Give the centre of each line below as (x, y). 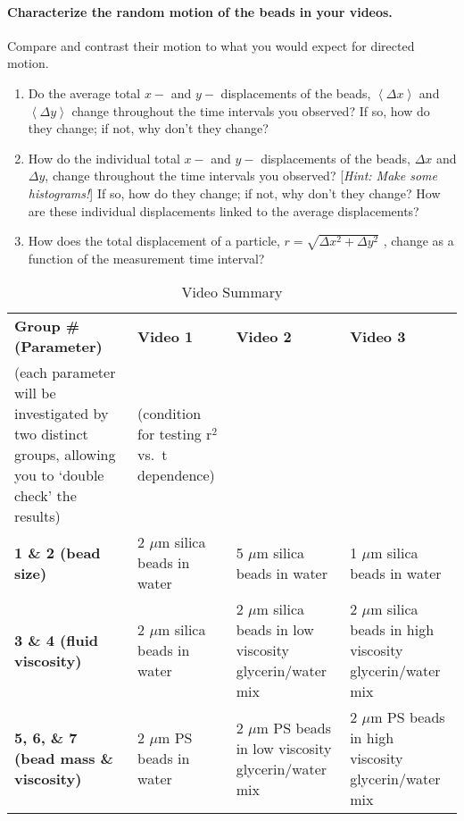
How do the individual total (104, 158)
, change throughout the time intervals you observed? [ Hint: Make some (241, 176)
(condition (170, 414)
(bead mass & (64, 758)
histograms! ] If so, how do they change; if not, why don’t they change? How (234, 193)
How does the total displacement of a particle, (154, 241)
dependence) (176, 475)
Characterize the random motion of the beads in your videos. (200, 11)
